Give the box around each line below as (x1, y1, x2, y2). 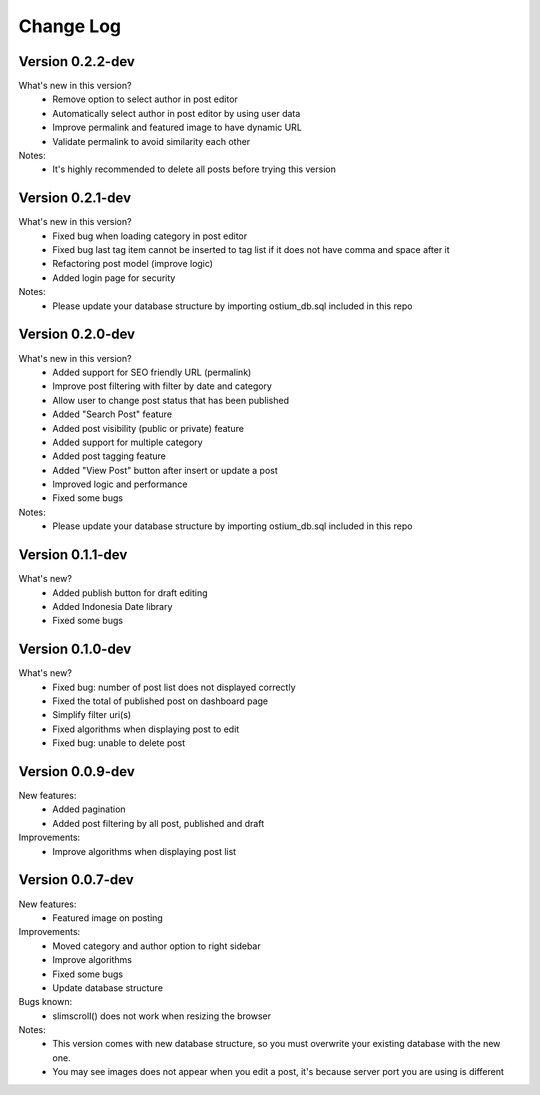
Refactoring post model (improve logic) (52, 258, 214, 270)
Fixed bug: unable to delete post (52, 737, 186, 749)
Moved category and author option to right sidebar (52, 940, 262, 952)
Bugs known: (18, 996, 73, 1008)
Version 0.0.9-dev (18, 763, 135, 780)
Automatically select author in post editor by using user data (52, 107, 301, 119)
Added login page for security (52, 271, 176, 284)
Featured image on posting (52, 911, 164, 924)
